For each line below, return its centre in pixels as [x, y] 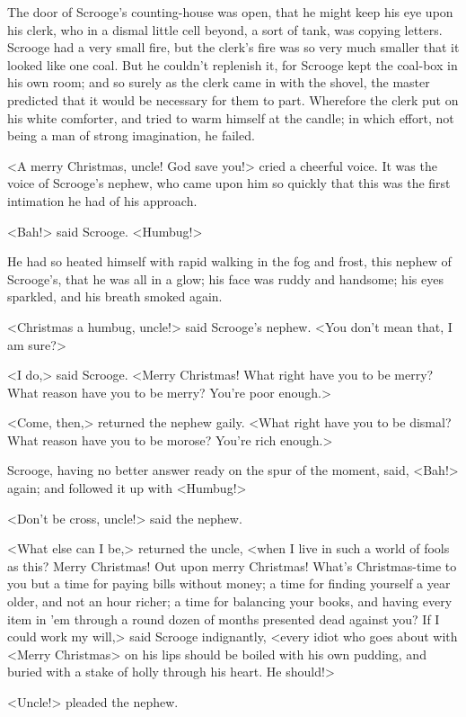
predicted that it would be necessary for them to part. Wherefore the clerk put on [233, 99]
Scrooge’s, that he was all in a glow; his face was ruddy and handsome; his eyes [225, 278]
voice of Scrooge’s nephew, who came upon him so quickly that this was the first [229, 183]
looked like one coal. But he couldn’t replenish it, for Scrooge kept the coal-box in [233, 64]
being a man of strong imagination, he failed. [131, 135]
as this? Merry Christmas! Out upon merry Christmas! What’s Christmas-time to [232, 565]
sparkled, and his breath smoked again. [115, 296]
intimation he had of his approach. [102, 200]
